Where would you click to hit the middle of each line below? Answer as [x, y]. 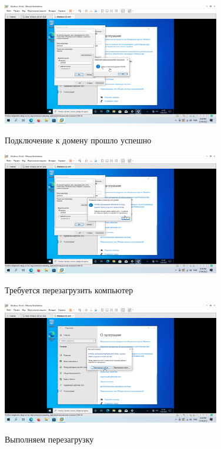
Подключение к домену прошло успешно [78, 140]
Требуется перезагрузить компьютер [69, 289]
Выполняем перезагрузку [49, 439]
